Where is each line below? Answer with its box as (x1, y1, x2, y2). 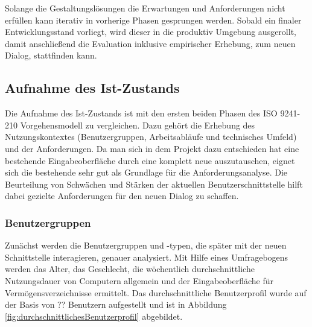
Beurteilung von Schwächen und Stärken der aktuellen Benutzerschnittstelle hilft (5, 177, 303, 190)
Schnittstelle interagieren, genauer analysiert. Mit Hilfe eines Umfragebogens (5, 250, 288, 263)
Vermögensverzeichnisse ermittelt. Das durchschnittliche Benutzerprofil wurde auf (5, 286, 307, 299)
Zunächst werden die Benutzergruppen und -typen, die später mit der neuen (5, 239, 287, 252)
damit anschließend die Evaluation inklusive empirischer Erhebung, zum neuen (5, 37, 296, 49)
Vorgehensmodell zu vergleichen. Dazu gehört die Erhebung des (20, 118, 255, 131)
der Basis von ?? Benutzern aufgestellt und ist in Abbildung (5, 298, 227, 311)
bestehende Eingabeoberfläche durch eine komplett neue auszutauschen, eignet (5, 154, 295, 167)
